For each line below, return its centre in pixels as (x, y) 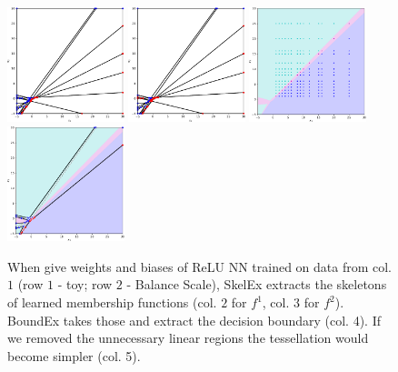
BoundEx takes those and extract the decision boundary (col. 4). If (194, 320)
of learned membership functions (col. (112, 302)
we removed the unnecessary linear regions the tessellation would (188, 338)
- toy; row (85, 284)
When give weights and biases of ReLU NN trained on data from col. (200, 266)
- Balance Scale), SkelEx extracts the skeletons (257, 284)
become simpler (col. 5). (74, 355)
